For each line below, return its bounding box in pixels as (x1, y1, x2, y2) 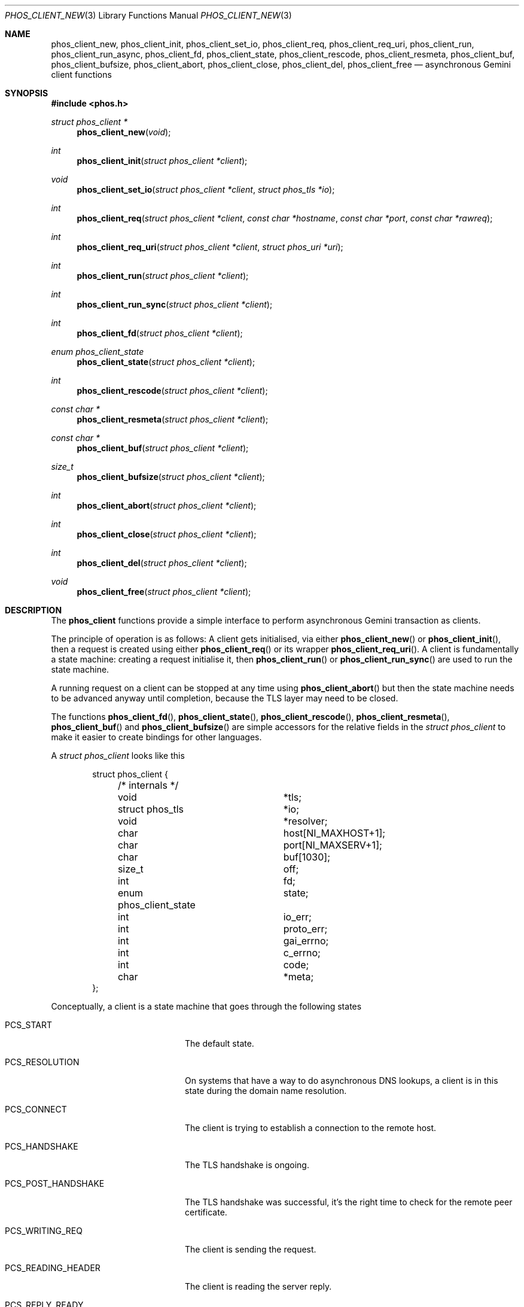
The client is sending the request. (185, 1244, 316, 1254)
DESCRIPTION (5, 605, 62, 615)
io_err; (283, 911, 312, 923)
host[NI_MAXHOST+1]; (283, 827, 386, 839)
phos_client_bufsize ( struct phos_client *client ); (77, 472, 265, 482)
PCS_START (5, 1020, 53, 1030)
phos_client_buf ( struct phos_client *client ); (77, 443, 249, 453)
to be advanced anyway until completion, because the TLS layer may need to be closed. (51, 693, 398, 703)
